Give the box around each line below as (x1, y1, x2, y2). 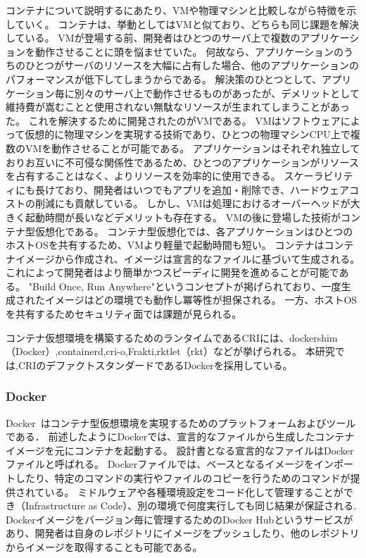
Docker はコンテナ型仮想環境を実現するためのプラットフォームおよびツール (6, 415, 356, 430)
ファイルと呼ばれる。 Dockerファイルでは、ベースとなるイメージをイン (6, 457, 334, 471)
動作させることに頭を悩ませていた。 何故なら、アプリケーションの (34, 44, 343, 58)
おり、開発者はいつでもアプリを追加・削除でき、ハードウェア (64, 182, 350, 197)
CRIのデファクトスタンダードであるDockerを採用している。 (18, 357, 293, 372)
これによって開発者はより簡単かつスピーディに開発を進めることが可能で (6, 265, 339, 280)
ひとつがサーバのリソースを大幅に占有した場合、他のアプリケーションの (25, 58, 359, 73)
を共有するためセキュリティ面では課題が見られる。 (6, 306, 242, 321)
